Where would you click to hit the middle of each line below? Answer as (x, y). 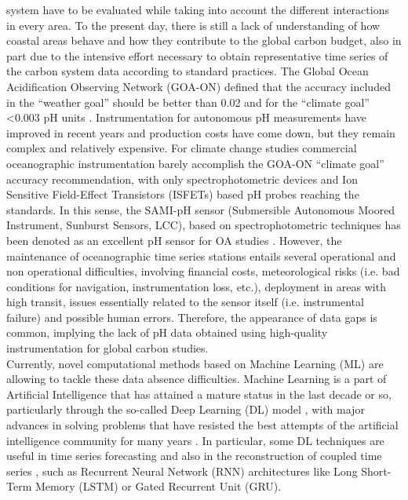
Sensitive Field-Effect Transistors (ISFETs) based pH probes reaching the (183, 194)
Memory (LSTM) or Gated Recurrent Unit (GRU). (158, 486)
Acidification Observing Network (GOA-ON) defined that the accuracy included (199, 86)
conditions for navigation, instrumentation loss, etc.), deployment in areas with (196, 286)
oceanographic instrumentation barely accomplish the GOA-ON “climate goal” (195, 163)
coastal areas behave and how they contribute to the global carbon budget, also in (204, 40)
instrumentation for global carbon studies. (107, 348)
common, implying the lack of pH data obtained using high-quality (167, 332)
